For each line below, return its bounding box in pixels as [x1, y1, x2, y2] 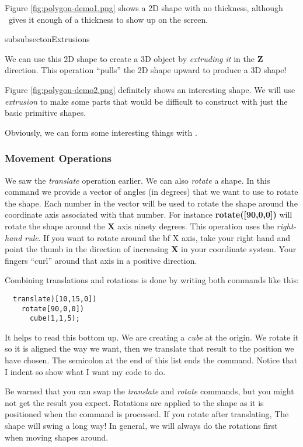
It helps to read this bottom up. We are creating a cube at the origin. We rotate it [5, 331, 299, 343]
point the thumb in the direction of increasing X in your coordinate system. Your [5, 243, 297, 255]
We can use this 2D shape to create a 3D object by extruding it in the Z [5, 52, 263, 64]
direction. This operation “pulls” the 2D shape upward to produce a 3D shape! [5, 64, 287, 76]
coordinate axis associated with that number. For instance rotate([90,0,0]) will [5, 208, 292, 221]
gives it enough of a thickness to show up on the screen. [8, 13, 208, 25]
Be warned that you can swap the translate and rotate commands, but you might [5, 385, 294, 397]
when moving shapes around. [5, 431, 109, 443]
